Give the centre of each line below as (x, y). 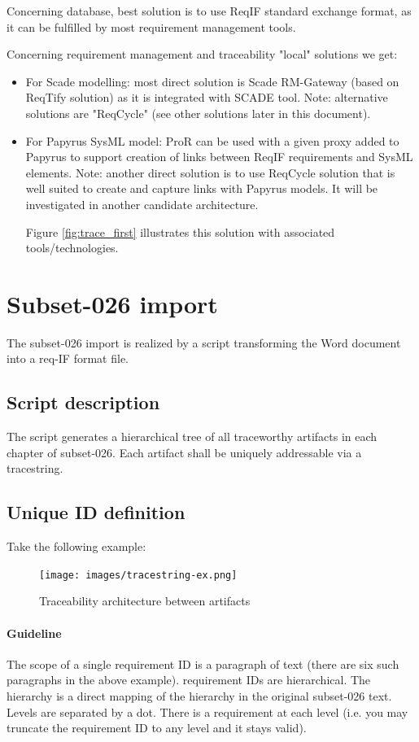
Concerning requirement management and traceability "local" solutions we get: (202, 54)
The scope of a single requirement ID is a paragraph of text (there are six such (203, 663)
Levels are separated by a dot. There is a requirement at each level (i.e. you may (207, 711)
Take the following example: (76, 546)
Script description (83, 402)
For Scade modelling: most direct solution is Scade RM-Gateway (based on (212, 81)
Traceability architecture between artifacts (145, 601)
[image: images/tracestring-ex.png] (138, 575)
